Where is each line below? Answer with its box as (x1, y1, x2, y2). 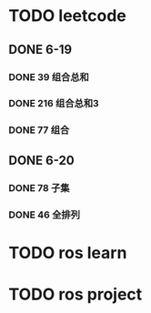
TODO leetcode (8, 5, 126, 26)
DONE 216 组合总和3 (8, 97, 99, 110)
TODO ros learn (8, 242, 127, 263)
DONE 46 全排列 (8, 208, 81, 221)
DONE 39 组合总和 (8, 70, 90, 83)
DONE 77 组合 (8, 124, 70, 136)
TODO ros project (8, 284, 143, 305)
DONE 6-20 (8, 152, 75, 168)
